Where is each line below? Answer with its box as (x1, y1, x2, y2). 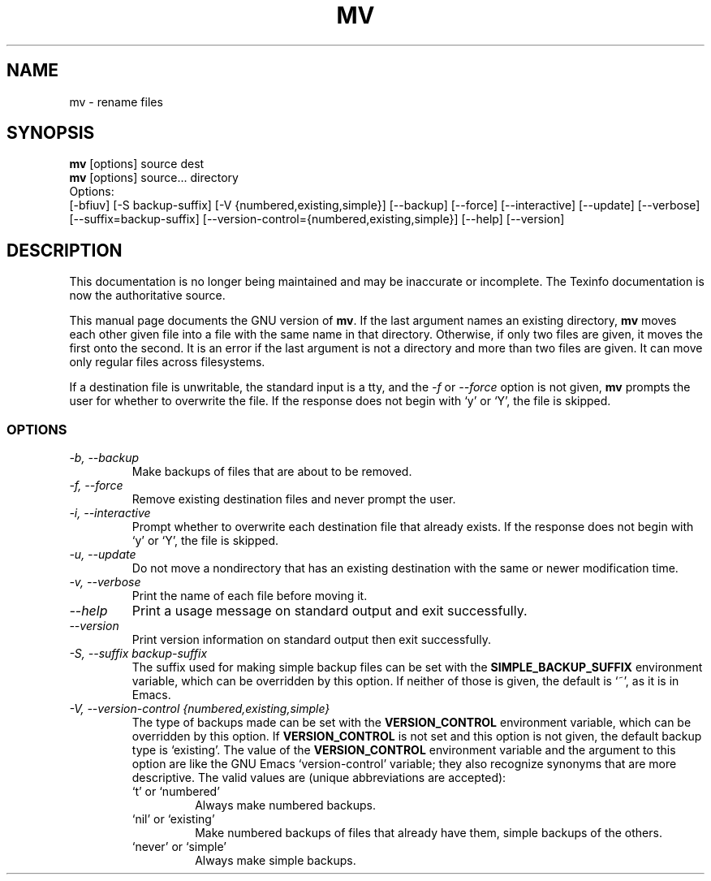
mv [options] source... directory (69, 171, 239, 185)
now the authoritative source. (69, 288, 226, 303)
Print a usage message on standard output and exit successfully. (131, 602, 528, 620)
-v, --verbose (69, 575, 141, 589)
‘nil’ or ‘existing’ (131, 812, 215, 827)
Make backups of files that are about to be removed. (131, 464, 412, 479)
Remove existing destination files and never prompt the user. (131, 492, 456, 507)
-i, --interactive (69, 506, 151, 520)
